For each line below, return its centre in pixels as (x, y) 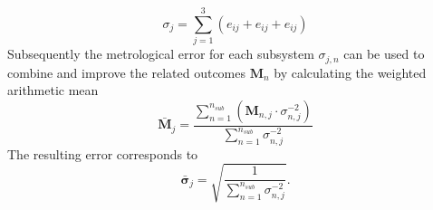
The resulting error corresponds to (103, 153)
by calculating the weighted (350, 72)
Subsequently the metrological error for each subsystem (161, 54)
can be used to (384, 54)
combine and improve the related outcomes (127, 72)
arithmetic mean (53, 90)
